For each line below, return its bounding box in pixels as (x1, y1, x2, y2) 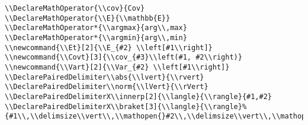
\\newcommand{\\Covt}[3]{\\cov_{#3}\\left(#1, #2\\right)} (5, 53, 242, 62)
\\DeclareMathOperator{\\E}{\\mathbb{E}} (5, 14, 171, 22)
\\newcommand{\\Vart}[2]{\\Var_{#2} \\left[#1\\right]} (5, 63, 230, 71)
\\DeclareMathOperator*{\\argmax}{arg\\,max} (5, 24, 187, 32)
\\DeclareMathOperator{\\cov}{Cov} (5, 4, 145, 12)
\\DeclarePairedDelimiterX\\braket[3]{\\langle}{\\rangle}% (5, 102, 247, 111)
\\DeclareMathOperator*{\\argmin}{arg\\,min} (5, 33, 187, 42)
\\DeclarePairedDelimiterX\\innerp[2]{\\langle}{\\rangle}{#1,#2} (5, 92, 272, 101)
